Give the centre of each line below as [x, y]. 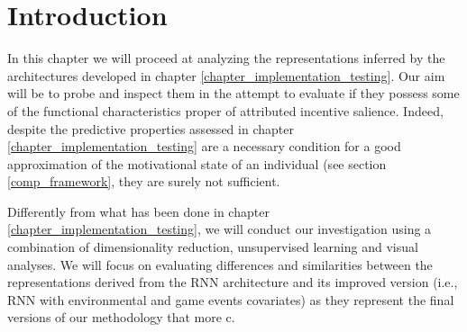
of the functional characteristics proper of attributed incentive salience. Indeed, [225, 110]
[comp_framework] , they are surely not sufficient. [144, 181]
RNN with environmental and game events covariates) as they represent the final [231, 299]
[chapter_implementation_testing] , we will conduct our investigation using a [220, 229]
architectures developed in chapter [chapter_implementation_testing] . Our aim [226, 75]
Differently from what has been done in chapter [138, 211]
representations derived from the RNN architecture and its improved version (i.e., [233, 282]
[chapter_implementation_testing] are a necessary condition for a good [204, 146]
